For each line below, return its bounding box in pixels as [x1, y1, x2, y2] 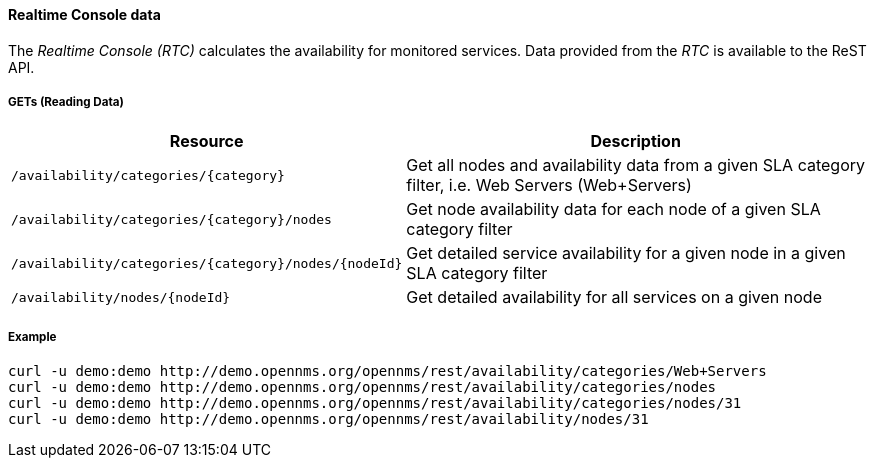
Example [8, 329, 57, 344]
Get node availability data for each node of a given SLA [406, 199, 821, 220]
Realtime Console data [8, 6, 161, 23]
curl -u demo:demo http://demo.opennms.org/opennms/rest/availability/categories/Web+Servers [8, 363, 767, 380]
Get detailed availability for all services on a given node [406, 287, 822, 308]
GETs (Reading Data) [8, 95, 124, 109]
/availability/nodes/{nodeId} [11, 289, 231, 305]
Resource [169, 131, 244, 152]
